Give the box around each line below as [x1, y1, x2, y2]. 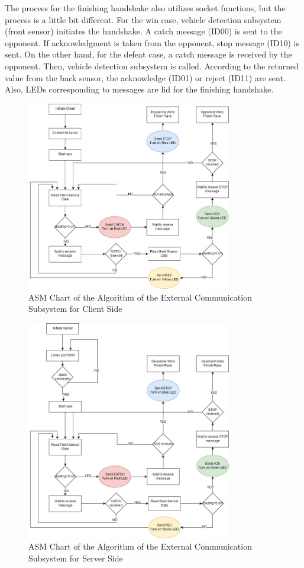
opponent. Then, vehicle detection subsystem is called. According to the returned [5, 59, 299, 72]
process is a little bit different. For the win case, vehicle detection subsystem [5, 13, 282, 25]
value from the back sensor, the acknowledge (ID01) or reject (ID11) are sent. [5, 71, 286, 84]
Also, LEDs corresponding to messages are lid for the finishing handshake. [5, 83, 274, 95]
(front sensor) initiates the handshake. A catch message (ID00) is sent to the [5, 25, 282, 37]
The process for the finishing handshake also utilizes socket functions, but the [5, 2, 286, 14]
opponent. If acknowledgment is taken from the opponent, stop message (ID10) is [5, 36, 299, 49]
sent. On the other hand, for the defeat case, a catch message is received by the [5, 48, 292, 60]
